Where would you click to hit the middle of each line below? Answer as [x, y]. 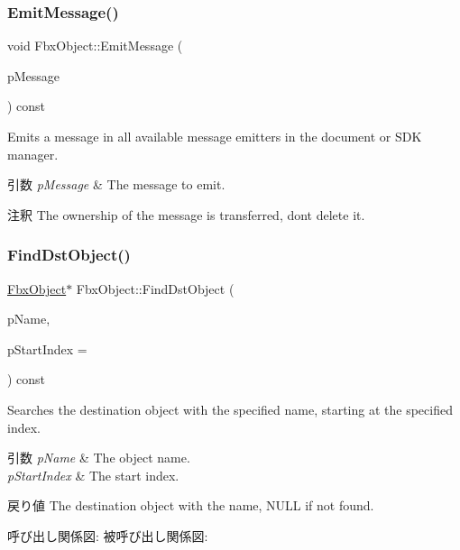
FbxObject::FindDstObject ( [155, 288]
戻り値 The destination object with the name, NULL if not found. [191, 505]
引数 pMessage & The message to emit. [116, 184]
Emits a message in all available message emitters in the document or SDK [215, 136]
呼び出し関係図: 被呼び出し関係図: [108, 535]
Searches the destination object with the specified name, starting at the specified [230, 409]
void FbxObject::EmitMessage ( [95, 46]
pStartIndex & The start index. [93, 475]
